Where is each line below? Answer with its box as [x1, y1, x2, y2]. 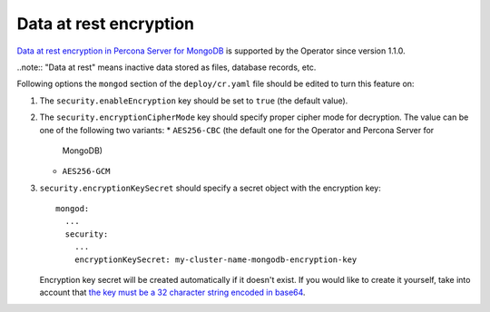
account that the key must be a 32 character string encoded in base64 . [39, 287, 306, 298]
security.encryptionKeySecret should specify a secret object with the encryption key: [39, 182, 381, 193]
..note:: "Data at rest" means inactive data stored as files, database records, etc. [16, 62, 317, 73]
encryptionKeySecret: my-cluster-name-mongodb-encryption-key [73, 254, 358, 265]
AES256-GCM [62, 166, 111, 177]
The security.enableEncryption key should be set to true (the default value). [39, 95, 348, 106]
